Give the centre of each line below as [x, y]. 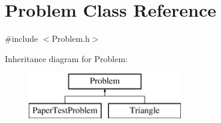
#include [22, 39]
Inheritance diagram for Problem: [66, 58]
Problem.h [71, 39]
